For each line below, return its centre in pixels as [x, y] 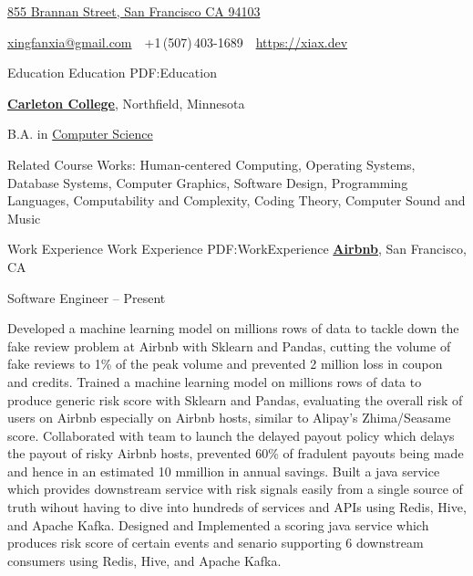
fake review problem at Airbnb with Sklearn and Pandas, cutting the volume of [229, 346]
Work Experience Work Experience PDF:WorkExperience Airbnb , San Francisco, [237, 249]
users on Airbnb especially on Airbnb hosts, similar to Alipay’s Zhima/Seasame [229, 418]
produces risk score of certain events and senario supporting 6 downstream [216, 543]
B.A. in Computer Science [80, 134]
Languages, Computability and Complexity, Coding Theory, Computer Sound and [236, 200]
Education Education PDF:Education [112, 73]
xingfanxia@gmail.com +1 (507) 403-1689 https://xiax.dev [178, 42]
